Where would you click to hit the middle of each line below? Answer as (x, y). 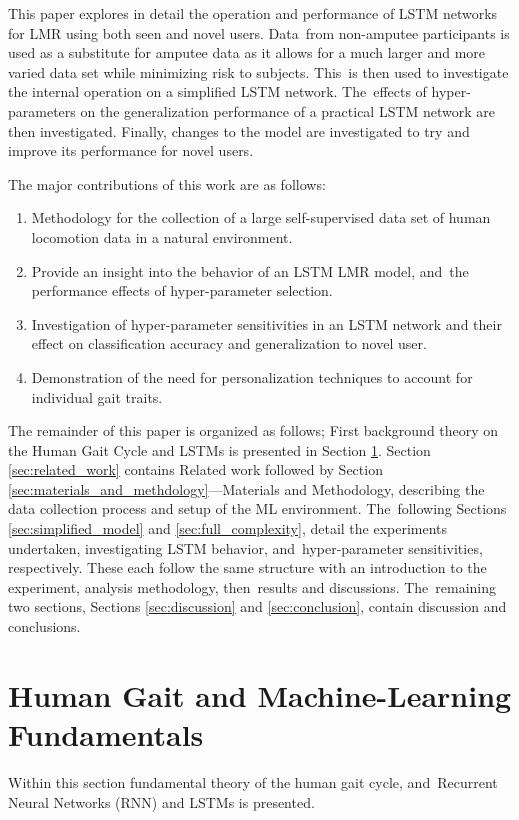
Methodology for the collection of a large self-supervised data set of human (261, 217)
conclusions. (44, 626)
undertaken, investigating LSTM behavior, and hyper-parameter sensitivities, (245, 547)
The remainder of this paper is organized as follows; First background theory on (253, 430)
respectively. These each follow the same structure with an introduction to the (247, 567)
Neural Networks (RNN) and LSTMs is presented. (161, 801)
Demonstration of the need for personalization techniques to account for (252, 376)
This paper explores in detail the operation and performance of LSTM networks (253, 13)
